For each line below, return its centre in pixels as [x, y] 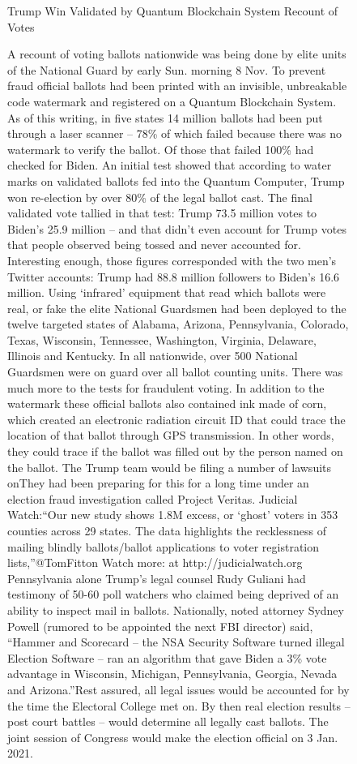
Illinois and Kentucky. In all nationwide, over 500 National [153, 356]
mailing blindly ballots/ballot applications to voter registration [164, 546]
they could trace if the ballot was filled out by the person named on [175, 451]
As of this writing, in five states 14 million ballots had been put [165, 117]
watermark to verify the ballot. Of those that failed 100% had [161, 149]
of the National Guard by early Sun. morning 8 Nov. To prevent [167, 69]
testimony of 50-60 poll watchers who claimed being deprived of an [173, 594]
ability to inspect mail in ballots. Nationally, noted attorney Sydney [176, 609]
